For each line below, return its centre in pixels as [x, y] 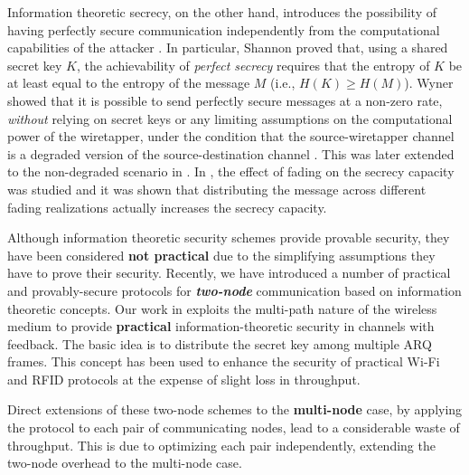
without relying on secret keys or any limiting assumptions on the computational [230, 118]
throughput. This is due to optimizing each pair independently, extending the [221, 445]
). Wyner [429, 83]
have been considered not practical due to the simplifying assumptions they [221, 255]
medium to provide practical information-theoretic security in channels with [221, 326]
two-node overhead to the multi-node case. [125, 463]
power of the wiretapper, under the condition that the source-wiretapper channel [231, 136]
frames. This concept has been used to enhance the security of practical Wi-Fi [224, 361]
